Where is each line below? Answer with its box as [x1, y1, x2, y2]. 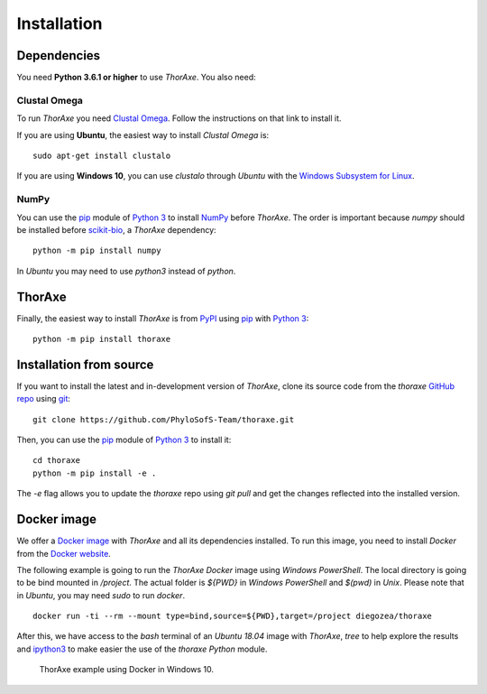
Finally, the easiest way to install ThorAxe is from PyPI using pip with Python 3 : [16, 312, 309, 324]
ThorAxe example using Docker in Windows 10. [39, 664, 215, 675]
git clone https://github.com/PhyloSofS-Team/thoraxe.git [32, 414, 295, 424]
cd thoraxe [32, 456, 81, 466]
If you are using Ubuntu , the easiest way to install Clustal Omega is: [16, 129, 270, 140]
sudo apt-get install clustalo [32, 150, 171, 161]
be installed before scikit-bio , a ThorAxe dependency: [16, 224, 216, 235]
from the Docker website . [16, 548, 112, 559]
